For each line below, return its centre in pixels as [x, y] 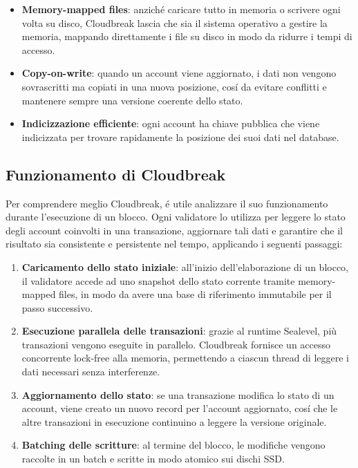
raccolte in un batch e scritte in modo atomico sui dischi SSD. [153, 459]
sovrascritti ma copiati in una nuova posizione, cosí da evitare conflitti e [174, 86]
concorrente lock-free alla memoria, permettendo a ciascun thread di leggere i [185, 358]
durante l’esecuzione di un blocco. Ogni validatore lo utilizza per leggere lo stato [176, 217]
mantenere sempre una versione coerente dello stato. [132, 100]
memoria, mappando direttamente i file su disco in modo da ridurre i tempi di [187, 36]
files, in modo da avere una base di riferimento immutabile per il [195, 294]
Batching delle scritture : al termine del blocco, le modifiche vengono [173, 445]
